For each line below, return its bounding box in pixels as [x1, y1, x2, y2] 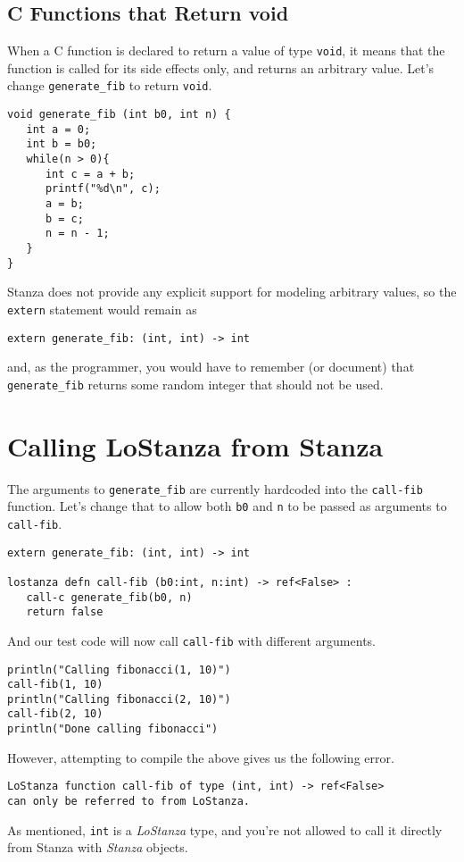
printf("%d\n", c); [45, 182, 161, 196]
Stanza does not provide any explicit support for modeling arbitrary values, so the [7, 282, 457, 301]
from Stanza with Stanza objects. [7, 838, 188, 857]
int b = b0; [26, 138, 97, 151]
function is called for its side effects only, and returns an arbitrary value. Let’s [7, 58, 435, 77]
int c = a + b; [45, 167, 136, 180]
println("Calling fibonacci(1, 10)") [7, 663, 231, 676]
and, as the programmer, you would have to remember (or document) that [7, 357, 415, 376]
